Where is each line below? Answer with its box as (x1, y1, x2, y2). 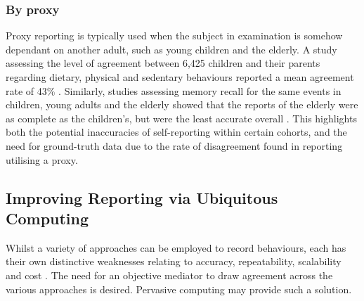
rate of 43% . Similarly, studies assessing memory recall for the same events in (6, 83, 342, 98)
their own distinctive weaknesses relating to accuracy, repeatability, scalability (6, 254, 342, 269)
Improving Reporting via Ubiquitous (6, 186, 278, 208)
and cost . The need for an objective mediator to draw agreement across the (6, 267, 333, 282)
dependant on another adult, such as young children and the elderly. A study (6, 41, 337, 56)
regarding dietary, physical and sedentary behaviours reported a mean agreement (6, 70, 354, 84)
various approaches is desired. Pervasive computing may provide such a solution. (6, 281, 352, 296)
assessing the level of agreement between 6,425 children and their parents (6, 56, 320, 70)
